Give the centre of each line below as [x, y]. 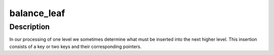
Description [30, 27]
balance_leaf [37, 13]
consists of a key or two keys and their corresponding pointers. [76, 46]
